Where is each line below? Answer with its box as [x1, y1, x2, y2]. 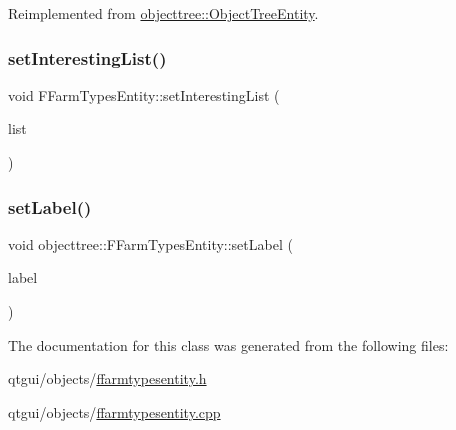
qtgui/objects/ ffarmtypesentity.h [8, 368, 207, 389]
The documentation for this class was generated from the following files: [8, 334, 449, 355]
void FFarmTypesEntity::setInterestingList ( [8, 84, 280, 105]
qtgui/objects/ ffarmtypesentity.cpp [8, 401, 221, 422]
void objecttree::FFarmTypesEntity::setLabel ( [8, 233, 293, 254]
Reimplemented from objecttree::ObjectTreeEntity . [8, 3, 319, 23]
